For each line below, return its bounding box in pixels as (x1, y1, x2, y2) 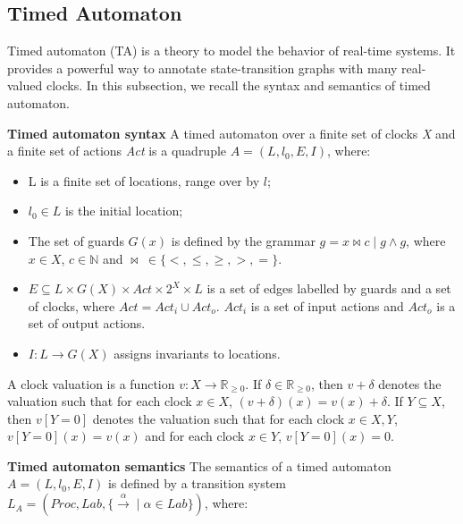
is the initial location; (64, 201, 183, 220)
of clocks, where (28, 296, 115, 315)
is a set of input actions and (250, 296, 404, 315)
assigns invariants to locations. (114, 343, 281, 362)
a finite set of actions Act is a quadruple (7, 141, 227, 160)
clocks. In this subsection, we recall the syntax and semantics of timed (46, 76, 431, 95)
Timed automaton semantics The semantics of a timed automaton (7, 456, 391, 475)
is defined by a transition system (107, 474, 286, 493)
